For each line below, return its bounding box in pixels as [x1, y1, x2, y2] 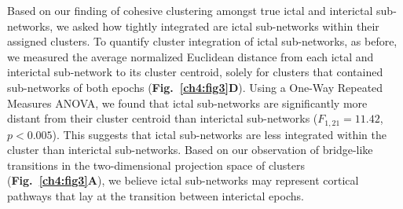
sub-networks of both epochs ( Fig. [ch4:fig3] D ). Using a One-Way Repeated [7, 79, 383, 95]
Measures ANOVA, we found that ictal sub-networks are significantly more [7, 94, 368, 111]
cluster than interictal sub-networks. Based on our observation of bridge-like [7, 141, 373, 158]
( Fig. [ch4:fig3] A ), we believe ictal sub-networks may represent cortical [7, 172, 359, 189]
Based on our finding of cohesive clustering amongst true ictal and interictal [7, 2, 373, 18]
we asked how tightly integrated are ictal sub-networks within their [56, 17, 379, 34]
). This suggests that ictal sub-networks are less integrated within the [52, 126, 387, 142]
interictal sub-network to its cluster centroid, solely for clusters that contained [7, 64, 383, 80]
